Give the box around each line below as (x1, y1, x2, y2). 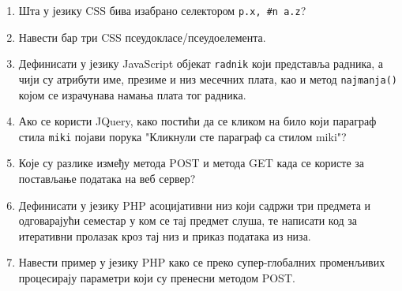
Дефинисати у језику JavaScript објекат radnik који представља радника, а (18, 55, 383, 72)
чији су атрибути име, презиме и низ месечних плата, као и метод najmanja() (18, 70, 397, 87)
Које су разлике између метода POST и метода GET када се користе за (18, 155, 364, 171)
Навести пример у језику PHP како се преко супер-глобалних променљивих (18, 254, 385, 270)
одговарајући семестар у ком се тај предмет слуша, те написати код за (18, 212, 358, 229)
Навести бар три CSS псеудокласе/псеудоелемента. (18, 28, 266, 45)
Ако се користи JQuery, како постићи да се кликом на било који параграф (18, 113, 377, 129)
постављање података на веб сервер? (18, 170, 196, 186)
